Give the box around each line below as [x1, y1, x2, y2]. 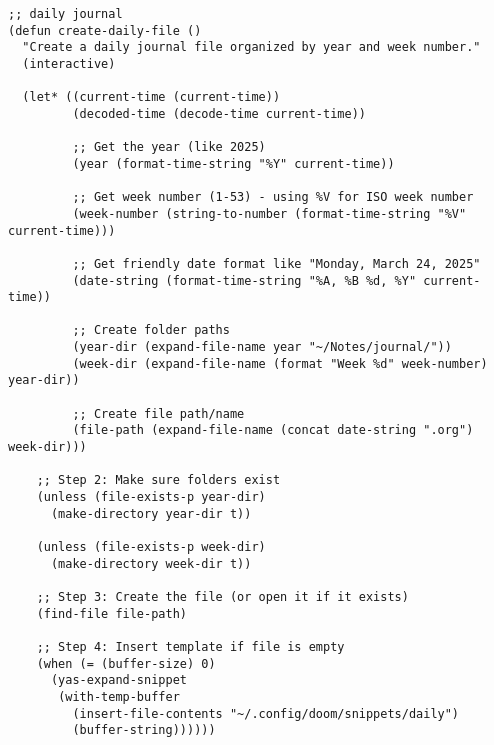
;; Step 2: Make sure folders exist [36, 473, 281, 488]
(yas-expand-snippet [50, 673, 187, 688]
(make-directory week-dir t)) [50, 556, 252, 571]
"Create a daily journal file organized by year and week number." [22, 40, 481, 55]
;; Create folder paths [72, 323, 230, 338]
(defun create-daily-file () [8, 23, 202, 38]
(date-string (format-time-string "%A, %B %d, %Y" [72, 273, 417, 288]
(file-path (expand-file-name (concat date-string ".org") [72, 423, 474, 438]
